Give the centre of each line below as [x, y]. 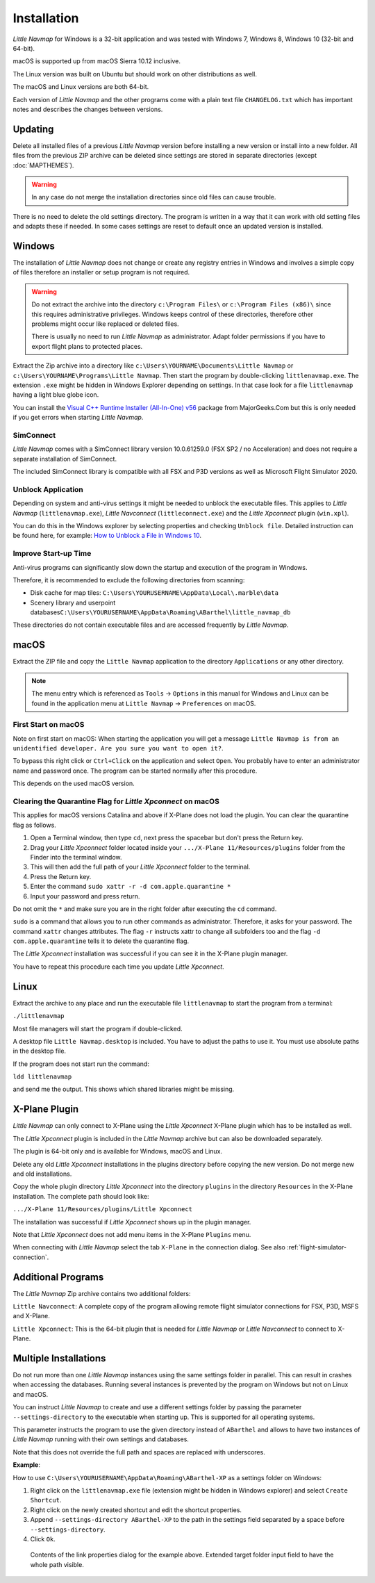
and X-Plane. [31, 1316]
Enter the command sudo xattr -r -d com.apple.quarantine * [131, 887]
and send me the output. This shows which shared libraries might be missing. [124, 1089]
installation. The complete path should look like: [81, 1196]
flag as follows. [35, 825]
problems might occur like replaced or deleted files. [106, 324]
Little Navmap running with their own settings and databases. [101, 1439]
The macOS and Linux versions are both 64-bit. [81, 87]
